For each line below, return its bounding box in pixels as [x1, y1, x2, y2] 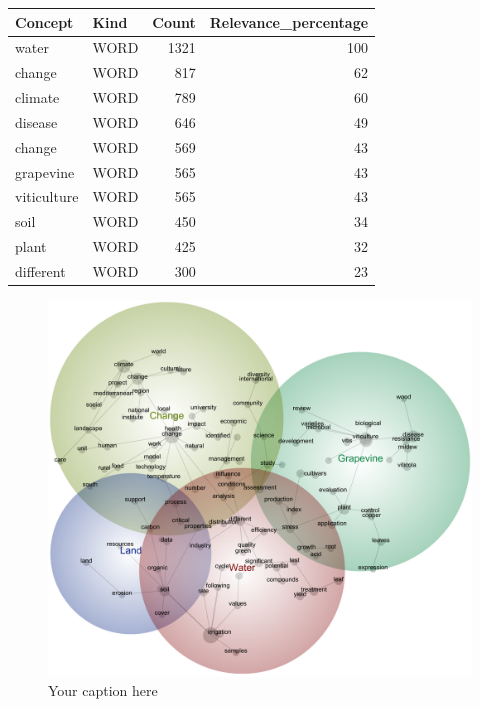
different [15, 260, 66, 281]
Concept [15, 11, 74, 32]
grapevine [15, 161, 75, 182]
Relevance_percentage [209, 11, 369, 32]
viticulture [15, 186, 79, 207]
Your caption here [48, 680, 158, 701]
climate [15, 87, 60, 108]
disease [15, 111, 58, 132]
